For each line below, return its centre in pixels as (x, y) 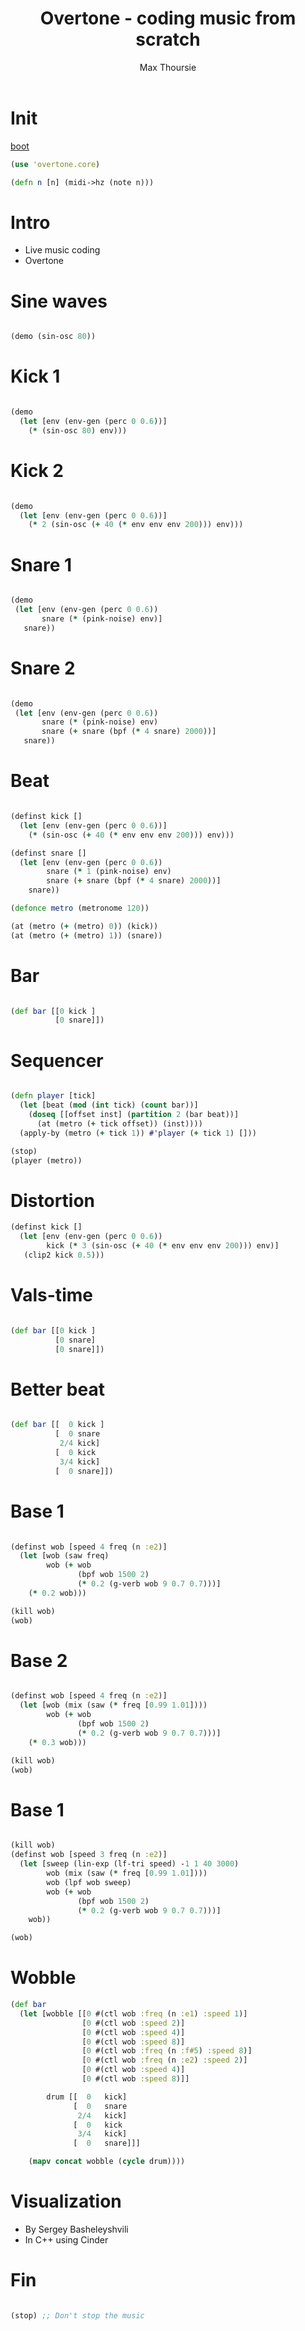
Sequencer (57, 1060)
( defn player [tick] (53, 1096)
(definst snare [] (48, 853)
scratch (168, 39)
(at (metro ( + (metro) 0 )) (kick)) (84, 926)
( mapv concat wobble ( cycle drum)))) (107, 2162)
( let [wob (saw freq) (64, 1556)
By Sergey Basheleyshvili (76, 2229)
